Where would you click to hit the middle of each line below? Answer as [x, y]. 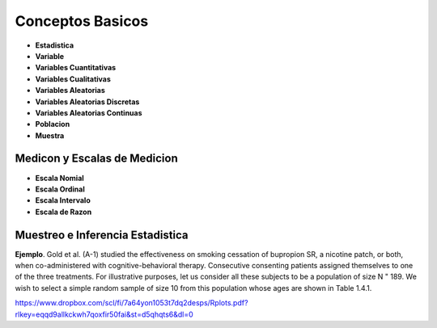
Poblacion [53, 124]
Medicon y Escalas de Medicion [96, 159]
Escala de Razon [64, 212]
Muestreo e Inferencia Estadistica [102, 235]
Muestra [50, 135]
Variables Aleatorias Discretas [87, 102]
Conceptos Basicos [82, 21]
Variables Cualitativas [73, 79]
